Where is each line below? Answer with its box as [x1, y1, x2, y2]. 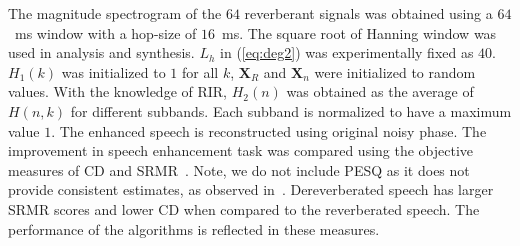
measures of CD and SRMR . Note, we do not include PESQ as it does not [8, 159, 470, 180]
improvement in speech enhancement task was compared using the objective [8, 140, 474, 161]
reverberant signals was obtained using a [244, 3, 493, 23]
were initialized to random [314, 61, 476, 82]
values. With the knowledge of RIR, [8, 81, 228, 102]
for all [181, 61, 219, 82]
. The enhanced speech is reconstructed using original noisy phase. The [51, 120, 487, 141]
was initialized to [61, 61, 166, 82]
